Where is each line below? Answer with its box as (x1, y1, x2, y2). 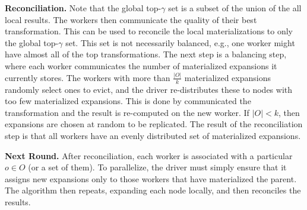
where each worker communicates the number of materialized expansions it (5, 59, 277, 72)
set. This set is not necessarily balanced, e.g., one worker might (65, 36, 295, 49)
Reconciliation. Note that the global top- (5, 2, 162, 14)
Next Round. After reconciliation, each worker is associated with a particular (5, 149, 293, 161)
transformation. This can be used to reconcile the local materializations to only (5, 25, 293, 37)
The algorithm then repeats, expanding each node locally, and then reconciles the (5, 184, 301, 196)
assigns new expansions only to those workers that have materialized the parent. (5, 172, 297, 185)
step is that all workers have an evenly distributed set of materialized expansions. (5, 130, 301, 142)
